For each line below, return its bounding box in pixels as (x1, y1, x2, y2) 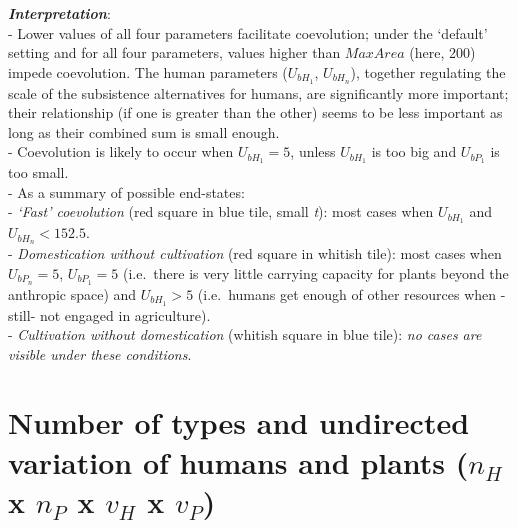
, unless (290, 141, 336, 162)
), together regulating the (350, 61, 506, 82)
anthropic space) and (8, 283, 137, 304)
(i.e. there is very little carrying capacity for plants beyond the (123, 262, 509, 283)
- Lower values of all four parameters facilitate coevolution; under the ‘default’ (8, 22, 488, 43)
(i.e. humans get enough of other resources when (197, 283, 497, 304)
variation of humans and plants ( (8, 441, 469, 482)
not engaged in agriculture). (39, 304, 211, 325)
